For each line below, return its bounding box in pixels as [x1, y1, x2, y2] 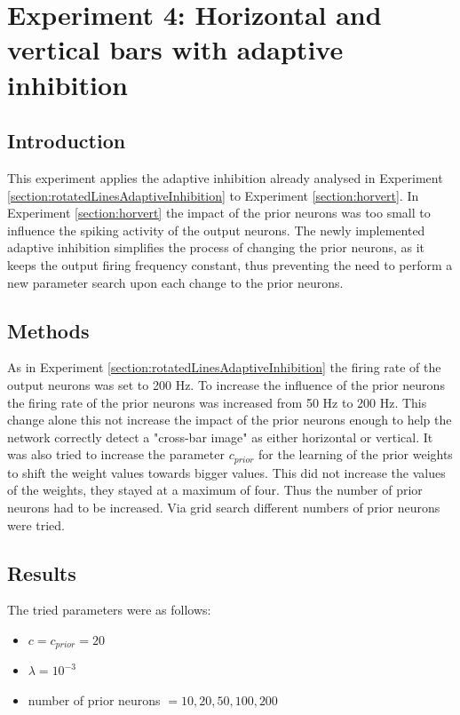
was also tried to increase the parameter [7, 445, 225, 464]
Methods [7, 316, 90, 344]
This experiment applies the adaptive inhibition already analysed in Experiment [7, 168, 443, 187]
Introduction [7, 127, 126, 155]
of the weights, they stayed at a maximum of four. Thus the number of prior [7, 481, 423, 499]
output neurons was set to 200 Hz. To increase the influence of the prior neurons [7, 375, 445, 393]
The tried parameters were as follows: [7, 600, 211, 619]
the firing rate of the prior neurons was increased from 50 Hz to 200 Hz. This [7, 393, 427, 411]
